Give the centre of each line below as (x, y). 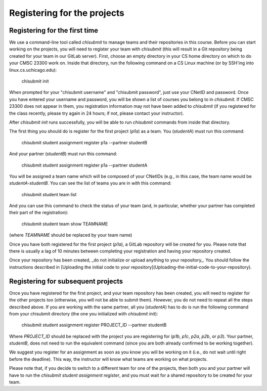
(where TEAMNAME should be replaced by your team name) (71, 235)
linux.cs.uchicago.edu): (33, 70)
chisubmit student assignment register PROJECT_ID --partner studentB (94, 325)
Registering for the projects (67, 13)
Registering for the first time (54, 30)
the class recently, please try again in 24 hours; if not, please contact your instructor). (96, 113)
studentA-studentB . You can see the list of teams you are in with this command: (90, 183)
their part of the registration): (39, 213)
